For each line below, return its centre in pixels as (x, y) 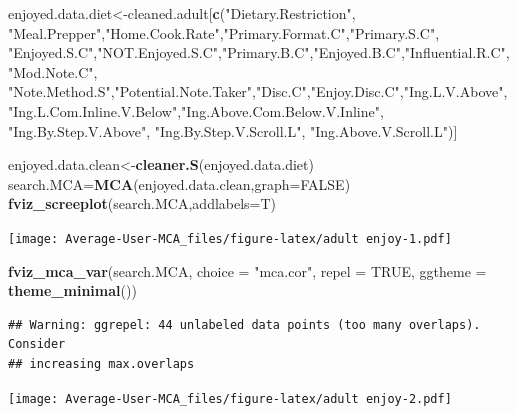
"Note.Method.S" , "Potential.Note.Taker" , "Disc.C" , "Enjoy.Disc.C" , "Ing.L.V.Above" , (258, 91)
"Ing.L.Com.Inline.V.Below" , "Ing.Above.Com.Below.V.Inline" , (196, 110)
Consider (37, 344)
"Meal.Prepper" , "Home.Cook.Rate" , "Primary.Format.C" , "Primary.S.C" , (224, 32)
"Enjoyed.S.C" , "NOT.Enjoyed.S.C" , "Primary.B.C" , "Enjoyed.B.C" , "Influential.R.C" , (259, 52)
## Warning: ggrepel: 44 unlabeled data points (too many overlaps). (244, 324)
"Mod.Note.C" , (53, 71)
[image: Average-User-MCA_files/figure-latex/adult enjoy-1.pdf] (230, 238)
